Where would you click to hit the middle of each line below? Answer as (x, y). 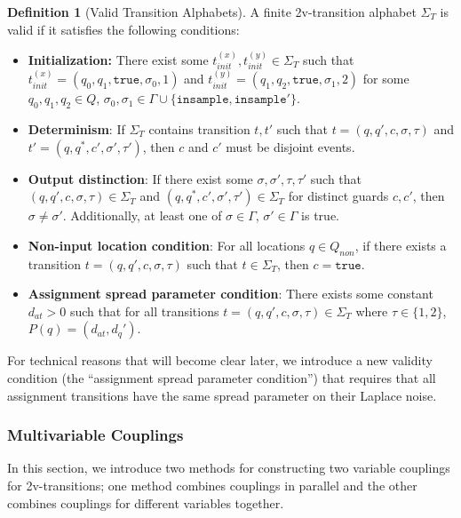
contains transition (199, 129)
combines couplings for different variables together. (146, 502)
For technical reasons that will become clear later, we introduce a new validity (220, 360)
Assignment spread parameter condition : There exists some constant (230, 294)
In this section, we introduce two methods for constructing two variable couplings (229, 468)
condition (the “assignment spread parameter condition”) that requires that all (222, 377)
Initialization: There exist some (118, 60)
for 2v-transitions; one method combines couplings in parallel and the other (212, 485)
